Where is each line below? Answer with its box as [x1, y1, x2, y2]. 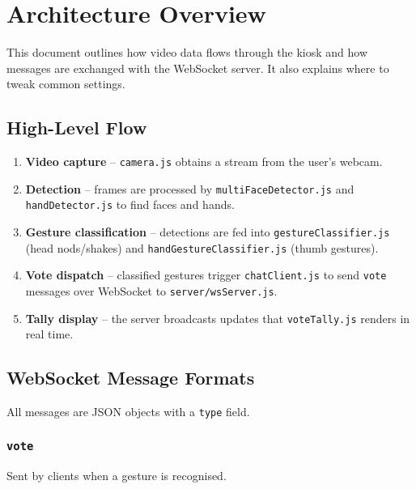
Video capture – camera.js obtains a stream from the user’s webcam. [25, 153, 383, 170]
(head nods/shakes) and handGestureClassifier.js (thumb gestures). [25, 239, 379, 256]
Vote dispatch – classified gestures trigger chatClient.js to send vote [25, 266, 387, 283]
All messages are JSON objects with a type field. [6, 403, 250, 420]
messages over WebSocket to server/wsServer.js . [25, 283, 278, 300]
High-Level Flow [6, 115, 147, 140]
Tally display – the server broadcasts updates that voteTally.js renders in [25, 309, 410, 326]
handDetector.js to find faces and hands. [25, 196, 235, 213]
